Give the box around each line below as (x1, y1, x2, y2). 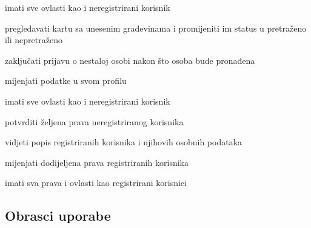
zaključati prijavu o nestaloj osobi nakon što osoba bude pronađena (5, 54, 255, 66)
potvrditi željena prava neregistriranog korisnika (5, 115, 184, 128)
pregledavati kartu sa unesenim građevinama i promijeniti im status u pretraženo (5, 21, 307, 34)
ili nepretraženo (5, 33, 62, 46)
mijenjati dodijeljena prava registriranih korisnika (5, 156, 189, 168)
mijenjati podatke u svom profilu (5, 74, 127, 87)
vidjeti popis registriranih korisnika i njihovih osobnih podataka (5, 136, 242, 148)
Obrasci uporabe (5, 206, 111, 225)
